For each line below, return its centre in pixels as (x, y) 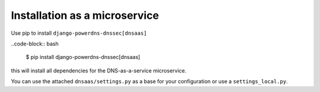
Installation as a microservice (85, 15)
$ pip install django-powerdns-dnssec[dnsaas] (83, 57)
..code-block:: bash (35, 44)
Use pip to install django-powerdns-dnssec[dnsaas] (79, 33)
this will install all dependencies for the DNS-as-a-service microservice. (99, 70)
